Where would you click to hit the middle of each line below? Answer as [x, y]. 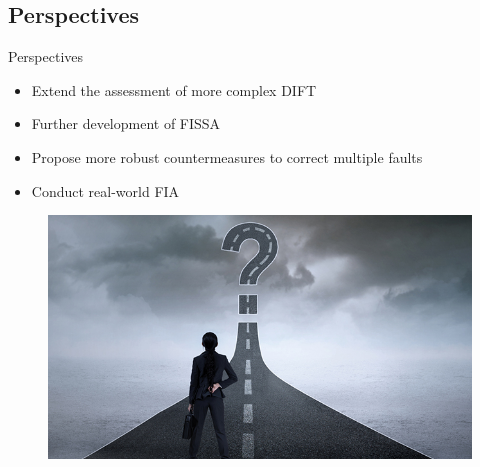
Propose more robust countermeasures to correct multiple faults [227, 156]
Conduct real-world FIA [105, 190]
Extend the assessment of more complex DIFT [174, 89]
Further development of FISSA [126, 123]
